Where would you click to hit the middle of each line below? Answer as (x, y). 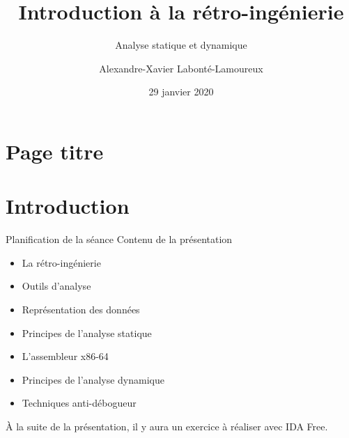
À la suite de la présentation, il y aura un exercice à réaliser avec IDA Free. (167, 426)
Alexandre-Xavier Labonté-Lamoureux (181, 68)
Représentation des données (81, 309)
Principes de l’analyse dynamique (93, 379)
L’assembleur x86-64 (65, 356)
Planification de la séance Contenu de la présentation (119, 239)
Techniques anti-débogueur (79, 403)
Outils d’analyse (56, 286)
